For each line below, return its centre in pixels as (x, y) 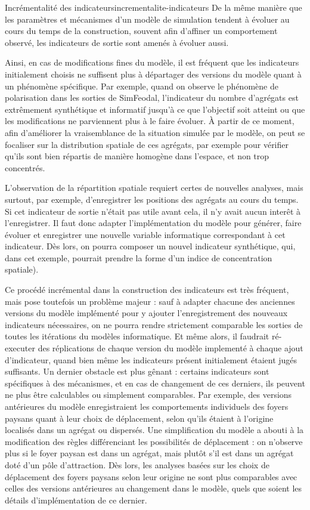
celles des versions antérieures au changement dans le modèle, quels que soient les (154, 488)
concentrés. (25, 167)
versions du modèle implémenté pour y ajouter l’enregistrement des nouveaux (146, 313)
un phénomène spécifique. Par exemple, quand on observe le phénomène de (142, 86)
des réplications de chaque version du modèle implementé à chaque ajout (170, 348)
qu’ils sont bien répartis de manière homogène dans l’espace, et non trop (137, 156)
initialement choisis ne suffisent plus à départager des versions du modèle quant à (153, 74)
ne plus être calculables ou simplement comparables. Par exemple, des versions (148, 395)
